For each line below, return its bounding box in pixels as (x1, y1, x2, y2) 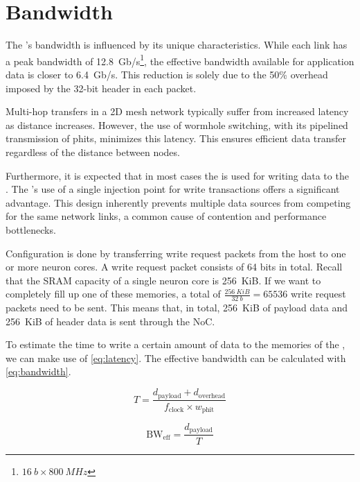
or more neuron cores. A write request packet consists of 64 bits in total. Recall (6, 259, 343, 274)
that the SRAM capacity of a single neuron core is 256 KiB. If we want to (6, 273, 321, 287)
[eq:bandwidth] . (6, 364, 71, 379)
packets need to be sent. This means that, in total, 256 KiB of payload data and (6, 300, 348, 315)
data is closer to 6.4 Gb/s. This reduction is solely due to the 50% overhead (6, 67, 328, 81)
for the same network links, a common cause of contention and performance (6, 209, 327, 223)
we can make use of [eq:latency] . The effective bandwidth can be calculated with (6, 350, 346, 365)
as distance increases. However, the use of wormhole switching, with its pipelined (6, 117, 348, 132)
